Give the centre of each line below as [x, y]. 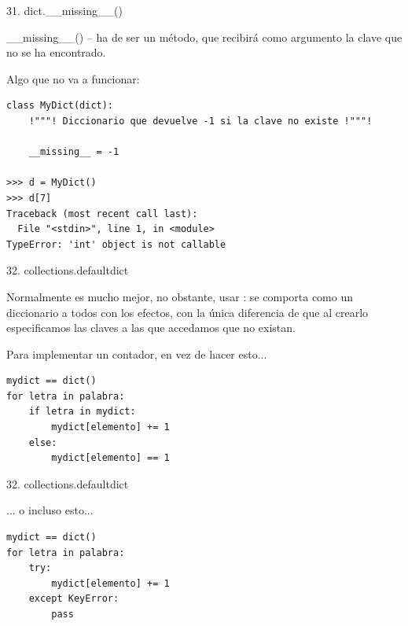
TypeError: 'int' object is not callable [116, 244]
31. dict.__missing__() [64, 10]
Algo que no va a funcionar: [73, 78]
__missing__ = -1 [74, 152]
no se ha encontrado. [56, 52]
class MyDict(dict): [60, 106]
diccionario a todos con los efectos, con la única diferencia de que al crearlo [187, 312]
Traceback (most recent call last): [102, 214]
